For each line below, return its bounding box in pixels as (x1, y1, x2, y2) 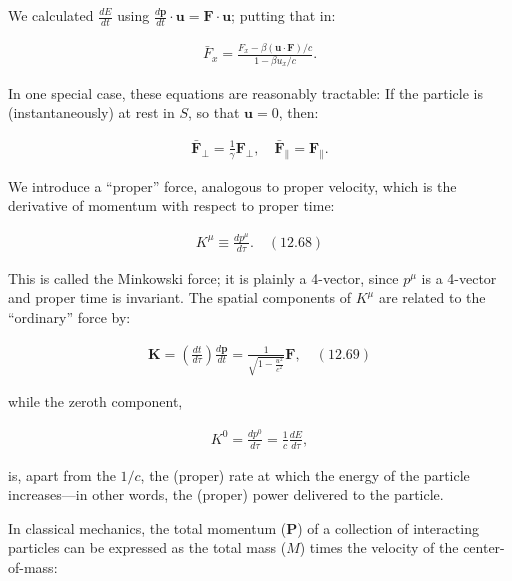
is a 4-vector (421, 267, 497, 288)
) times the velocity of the (299, 537, 459, 558)
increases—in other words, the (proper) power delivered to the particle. (8, 484, 444, 505)
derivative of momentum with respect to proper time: (8, 195, 335, 216)
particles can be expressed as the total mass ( (8, 537, 287, 558)
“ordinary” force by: (8, 306, 131, 327)
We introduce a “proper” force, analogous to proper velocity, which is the (8, 175, 457, 196)
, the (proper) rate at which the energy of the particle (140, 464, 470, 485)
